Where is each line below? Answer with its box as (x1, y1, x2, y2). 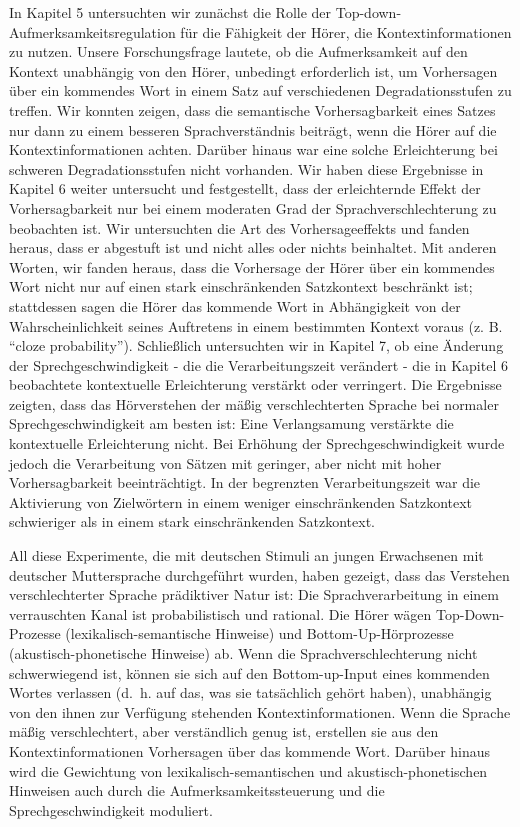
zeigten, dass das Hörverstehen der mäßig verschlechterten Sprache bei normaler (9, 393, 499, 414)
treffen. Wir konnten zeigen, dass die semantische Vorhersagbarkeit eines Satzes (9, 99, 496, 120)
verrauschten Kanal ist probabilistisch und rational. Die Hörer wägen (9, 603, 432, 624)
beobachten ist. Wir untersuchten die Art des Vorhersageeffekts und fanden (9, 217, 470, 238)
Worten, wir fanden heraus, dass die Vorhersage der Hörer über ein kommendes (9, 256, 495, 277)
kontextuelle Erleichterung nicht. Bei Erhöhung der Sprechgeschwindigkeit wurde (9, 433, 505, 454)
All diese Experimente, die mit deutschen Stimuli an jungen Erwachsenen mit (9, 545, 484, 566)
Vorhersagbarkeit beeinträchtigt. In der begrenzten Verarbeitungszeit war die (9, 472, 481, 493)
